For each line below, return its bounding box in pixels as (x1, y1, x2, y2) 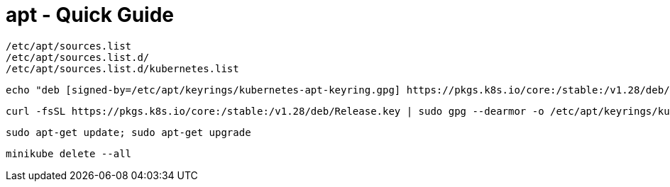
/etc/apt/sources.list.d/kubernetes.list (6, 62, 239, 74)
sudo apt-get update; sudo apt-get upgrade (6, 126, 251, 138)
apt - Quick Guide (6, 3, 175, 27)
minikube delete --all (6, 147, 132, 159)
